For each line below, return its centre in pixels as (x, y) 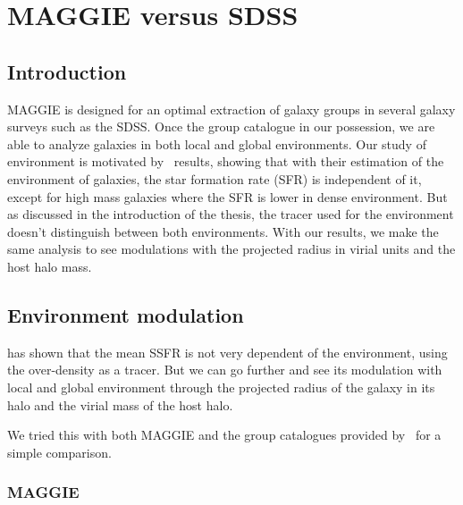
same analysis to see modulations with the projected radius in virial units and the (231, 249)
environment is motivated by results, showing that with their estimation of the (226, 161)
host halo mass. (50, 266)
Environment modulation (126, 314)
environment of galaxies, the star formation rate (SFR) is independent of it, (215, 178)
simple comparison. (59, 452)
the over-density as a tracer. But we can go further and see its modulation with (225, 370)
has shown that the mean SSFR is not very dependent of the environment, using (227, 352)
